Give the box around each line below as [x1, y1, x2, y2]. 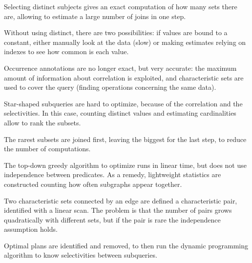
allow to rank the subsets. [4, 117, 81, 127]
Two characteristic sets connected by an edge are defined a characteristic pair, [4, 195, 237, 205]
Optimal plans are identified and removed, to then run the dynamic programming [4, 240, 249, 250]
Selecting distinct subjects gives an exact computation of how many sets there [4, 1, 237, 11]
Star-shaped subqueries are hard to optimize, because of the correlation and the [4, 98, 243, 108]
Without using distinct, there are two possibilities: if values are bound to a [4, 27, 228, 38]
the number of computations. [4, 143, 91, 154]
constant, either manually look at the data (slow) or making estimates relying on [4, 37, 246, 47]
